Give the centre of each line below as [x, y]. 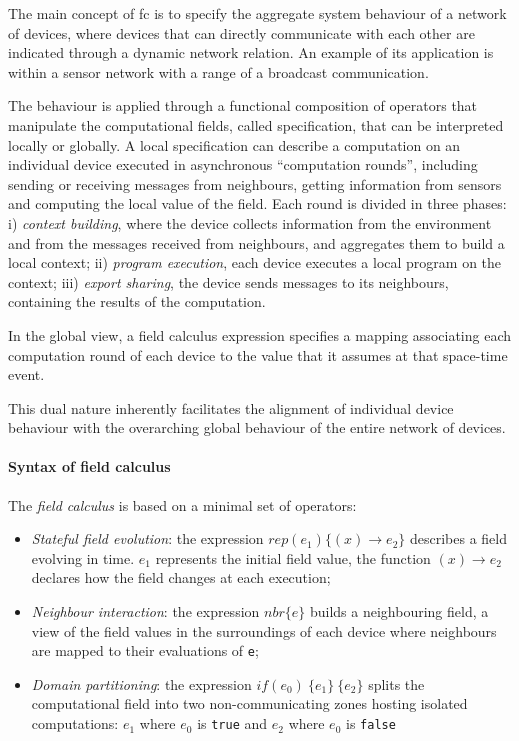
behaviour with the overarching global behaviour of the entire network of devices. [257, 427]
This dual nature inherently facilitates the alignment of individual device [231, 407]
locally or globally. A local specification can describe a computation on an [234, 144]
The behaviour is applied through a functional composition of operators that [243, 105]
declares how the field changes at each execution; [181, 577]
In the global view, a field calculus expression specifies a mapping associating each [259, 334]
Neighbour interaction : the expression [145, 611]
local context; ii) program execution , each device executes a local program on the [255, 262]
